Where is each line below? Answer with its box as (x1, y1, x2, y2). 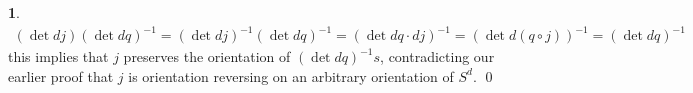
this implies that (8, 46, 109, 67)
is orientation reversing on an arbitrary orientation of (128, 65, 454, 86)
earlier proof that (8, 65, 114, 86)
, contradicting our (380, 46, 495, 67)
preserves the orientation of (123, 46, 291, 67)
